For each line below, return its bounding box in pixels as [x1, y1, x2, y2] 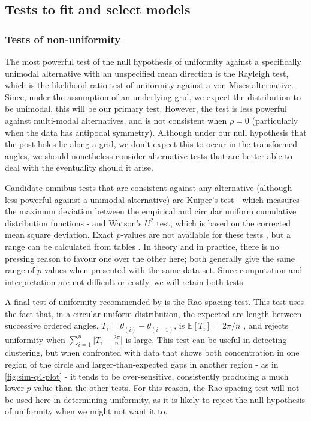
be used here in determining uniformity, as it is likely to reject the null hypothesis [5, 393, 306, 405]
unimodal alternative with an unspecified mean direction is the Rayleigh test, [5, 67, 289, 79]
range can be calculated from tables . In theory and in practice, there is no [5, 240, 279, 252]
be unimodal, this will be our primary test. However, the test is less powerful [5, 102, 287, 115]
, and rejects [243, 319, 289, 332]
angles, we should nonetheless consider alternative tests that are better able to [5, 149, 292, 162]
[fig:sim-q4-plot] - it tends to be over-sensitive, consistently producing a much [5, 369, 289, 382]
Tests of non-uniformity [5, 31, 121, 46]
